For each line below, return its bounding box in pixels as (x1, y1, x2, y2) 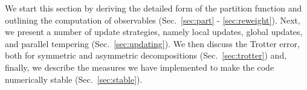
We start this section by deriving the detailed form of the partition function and (5, 2, 302, 14)
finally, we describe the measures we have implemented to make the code (5, 60, 274, 73)
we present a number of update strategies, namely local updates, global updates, (5, 25, 303, 38)
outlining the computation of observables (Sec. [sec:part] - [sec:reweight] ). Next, (5, 13, 300, 26)
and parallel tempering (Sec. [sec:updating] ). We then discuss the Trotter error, (5, 37, 300, 50)
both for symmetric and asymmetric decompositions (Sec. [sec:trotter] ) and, (5, 49, 287, 62)
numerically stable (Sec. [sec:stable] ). (5, 72, 143, 85)
